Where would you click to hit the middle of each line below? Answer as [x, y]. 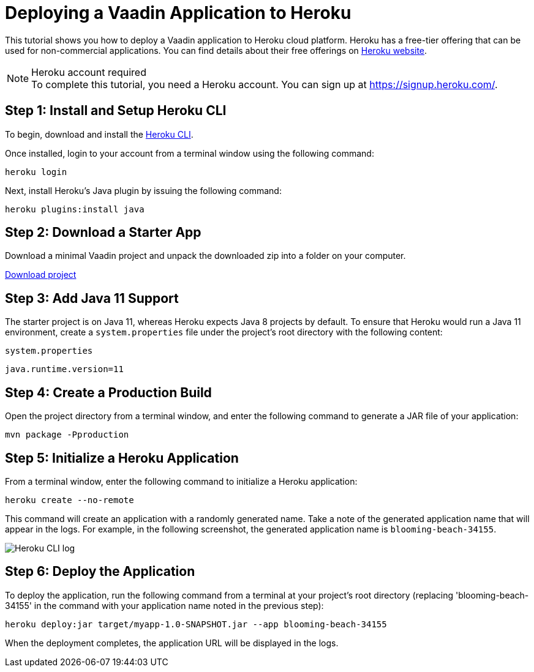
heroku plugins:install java [75, 209]
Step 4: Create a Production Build [108, 392]
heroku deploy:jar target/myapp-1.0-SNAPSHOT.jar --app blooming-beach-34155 [196, 624]
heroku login [36, 172]
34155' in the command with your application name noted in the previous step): [164, 605]
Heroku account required [89, 72]
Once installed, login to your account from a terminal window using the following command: [190, 153]
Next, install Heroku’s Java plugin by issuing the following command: [143, 190]
